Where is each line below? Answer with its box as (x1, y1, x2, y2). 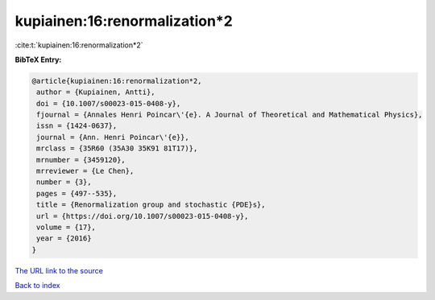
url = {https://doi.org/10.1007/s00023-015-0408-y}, (36, 212, 249, 220)
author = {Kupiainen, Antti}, (36, 88, 156, 97)
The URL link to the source (14, 265, 104, 275)
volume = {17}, (36, 223, 97, 232)
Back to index (14, 281, 60, 290)
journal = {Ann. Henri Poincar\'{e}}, (36, 133, 189, 142)
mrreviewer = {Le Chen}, (36, 166, 135, 176)
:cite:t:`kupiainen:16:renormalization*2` (14, 40, 144, 50)
